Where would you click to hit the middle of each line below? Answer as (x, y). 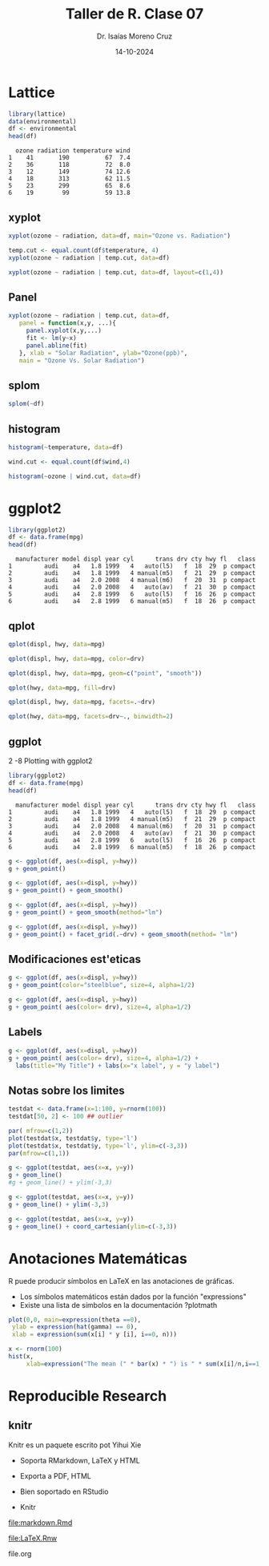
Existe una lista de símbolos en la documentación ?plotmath (118, 1305)
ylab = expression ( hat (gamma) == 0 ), (74, 1327)
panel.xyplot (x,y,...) (64, 331)
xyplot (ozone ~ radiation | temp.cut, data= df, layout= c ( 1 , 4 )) (116, 272)
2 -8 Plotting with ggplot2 (50, 761)
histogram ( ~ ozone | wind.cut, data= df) (75, 476)
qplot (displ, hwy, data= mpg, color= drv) (77, 658)
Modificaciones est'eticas (75, 959)
